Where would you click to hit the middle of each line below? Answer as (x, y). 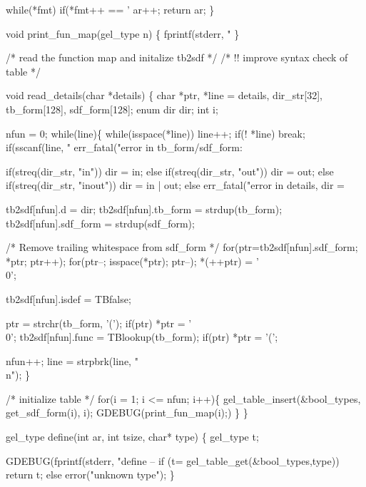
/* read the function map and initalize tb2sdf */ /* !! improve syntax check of (177, 57)
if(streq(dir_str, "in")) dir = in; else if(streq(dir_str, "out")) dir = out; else (170, 171)
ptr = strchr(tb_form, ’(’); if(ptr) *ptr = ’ (99, 323)
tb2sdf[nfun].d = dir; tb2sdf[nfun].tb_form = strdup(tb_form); (144, 209)
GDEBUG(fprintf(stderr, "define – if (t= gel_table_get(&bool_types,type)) (173, 460)
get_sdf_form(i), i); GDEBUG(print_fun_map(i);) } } (127, 412)
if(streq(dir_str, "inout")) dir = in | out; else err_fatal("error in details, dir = (175, 185)
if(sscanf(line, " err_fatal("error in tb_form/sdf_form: (124, 147)
